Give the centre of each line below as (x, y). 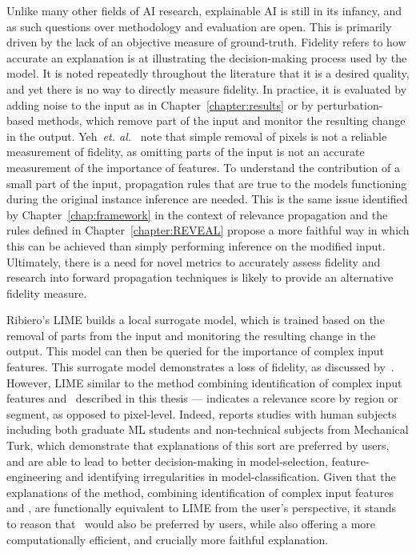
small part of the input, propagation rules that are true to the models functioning (207, 183)
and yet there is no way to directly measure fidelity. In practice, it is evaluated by (207, 88)
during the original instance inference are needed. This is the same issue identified (207, 199)
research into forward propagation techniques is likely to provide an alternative (200, 277)
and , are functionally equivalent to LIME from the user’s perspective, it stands (202, 508)
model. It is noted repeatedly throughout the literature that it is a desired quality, (208, 73)
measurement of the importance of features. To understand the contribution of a (203, 167)
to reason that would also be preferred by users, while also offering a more (191, 523)
